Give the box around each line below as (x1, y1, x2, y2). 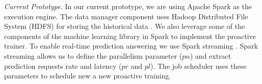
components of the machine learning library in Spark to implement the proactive (4, 30, 256, 41)
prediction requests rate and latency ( (4, 60, 122, 71)
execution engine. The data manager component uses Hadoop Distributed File (4, 11, 248, 21)
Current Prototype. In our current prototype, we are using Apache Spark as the (4, 1, 252, 11)
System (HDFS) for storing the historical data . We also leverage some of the (4, 21, 245, 31)
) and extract (190, 50, 231, 61)
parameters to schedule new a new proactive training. (4, 70, 171, 81)
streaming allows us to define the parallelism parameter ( (4, 50, 182, 61)
